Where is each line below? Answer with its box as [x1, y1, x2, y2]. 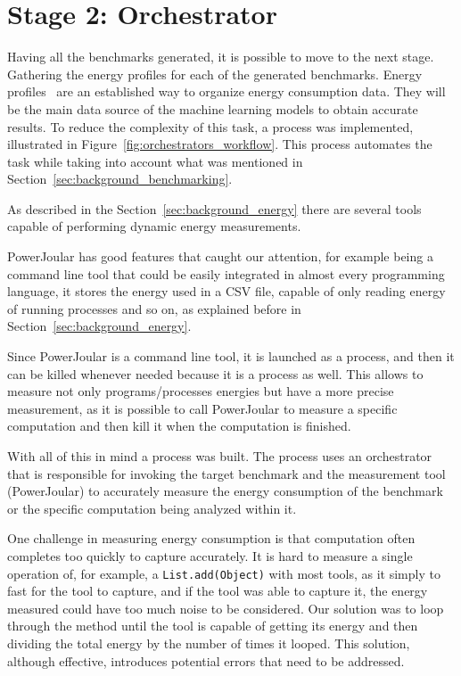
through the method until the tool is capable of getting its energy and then [7, 616, 418, 635]
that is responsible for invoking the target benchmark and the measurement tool [7, 464, 446, 482]
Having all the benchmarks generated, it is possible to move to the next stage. [7, 47, 434, 66]
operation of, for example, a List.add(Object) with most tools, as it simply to [7, 564, 440, 582]
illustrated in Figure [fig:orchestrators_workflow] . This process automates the [7, 135, 432, 153]
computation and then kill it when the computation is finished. [7, 416, 351, 435]
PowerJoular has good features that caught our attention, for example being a [7, 247, 433, 266]
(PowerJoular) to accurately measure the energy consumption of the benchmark [7, 482, 443, 500]
